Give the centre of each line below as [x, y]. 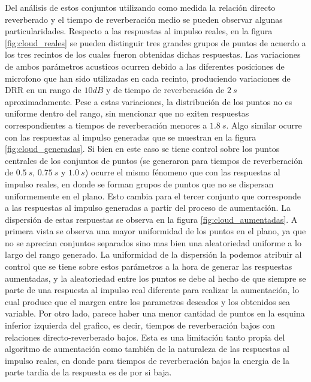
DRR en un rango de [43, 90]
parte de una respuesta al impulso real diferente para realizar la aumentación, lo [152, 290]
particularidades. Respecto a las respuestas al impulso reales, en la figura [139, 31]
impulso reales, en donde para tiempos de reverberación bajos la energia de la [147, 360]
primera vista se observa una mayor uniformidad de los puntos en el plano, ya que [155, 231]
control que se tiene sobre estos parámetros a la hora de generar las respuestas [149, 266]
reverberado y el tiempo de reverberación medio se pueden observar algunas [144, 19]
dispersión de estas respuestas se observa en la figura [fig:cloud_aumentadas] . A [151, 219]
